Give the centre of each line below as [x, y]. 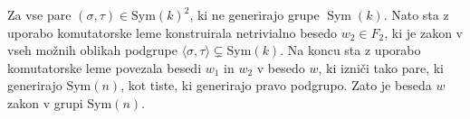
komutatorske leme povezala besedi [105, 67]
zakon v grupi [45, 102]
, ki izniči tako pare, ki [381, 67]
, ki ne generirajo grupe [254, 14]
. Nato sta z [416, 14]
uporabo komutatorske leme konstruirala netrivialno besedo [173, 32]
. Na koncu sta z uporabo [350, 50]
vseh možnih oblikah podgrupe [92, 50]
